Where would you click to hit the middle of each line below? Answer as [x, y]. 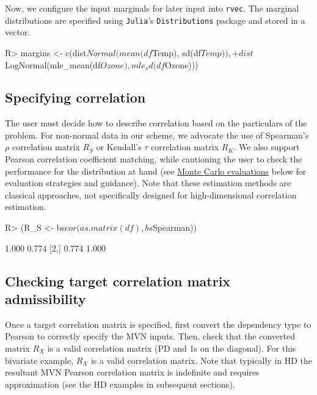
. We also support [267, 147]
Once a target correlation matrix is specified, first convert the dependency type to [158, 324]
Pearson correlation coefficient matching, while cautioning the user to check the [154, 159]
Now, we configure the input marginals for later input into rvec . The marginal [152, 8]
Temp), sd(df [177, 52]
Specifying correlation [75, 97]
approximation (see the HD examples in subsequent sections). [120, 384]
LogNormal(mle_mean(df [53, 64]
